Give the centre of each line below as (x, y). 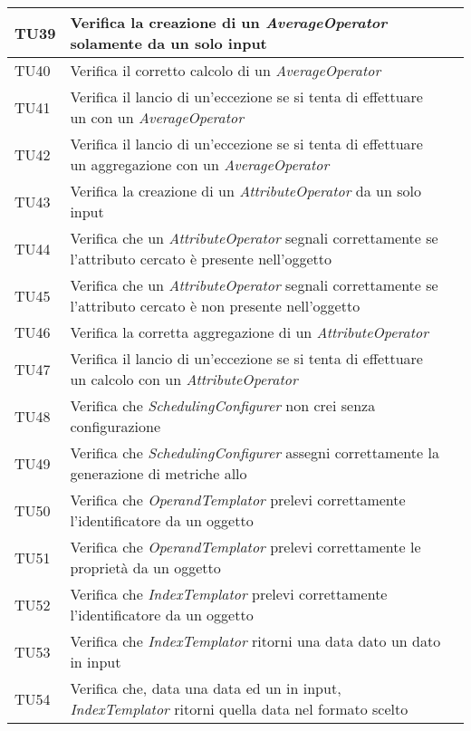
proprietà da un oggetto (145, 567)
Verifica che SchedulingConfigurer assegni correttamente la (255, 452)
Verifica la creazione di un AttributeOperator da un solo (245, 191)
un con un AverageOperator (157, 117)
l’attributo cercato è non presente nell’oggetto (215, 306)
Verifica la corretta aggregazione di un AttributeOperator (249, 332)
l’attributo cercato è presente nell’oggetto (201, 259)
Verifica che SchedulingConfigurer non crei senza (223, 405)
